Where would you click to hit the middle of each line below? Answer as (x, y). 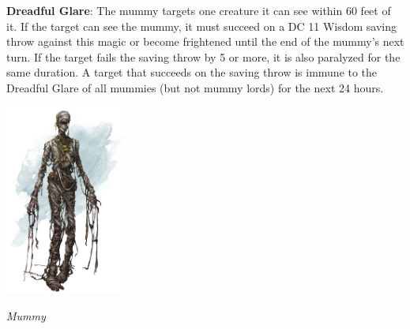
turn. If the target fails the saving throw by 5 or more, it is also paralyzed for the (203, 56)
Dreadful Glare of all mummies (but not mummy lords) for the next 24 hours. (195, 87)
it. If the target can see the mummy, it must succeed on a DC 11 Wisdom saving (202, 26)
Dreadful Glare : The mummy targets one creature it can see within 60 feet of (199, 10)
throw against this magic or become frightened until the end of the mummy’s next (205, 41)
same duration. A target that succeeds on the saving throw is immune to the (192, 72)
